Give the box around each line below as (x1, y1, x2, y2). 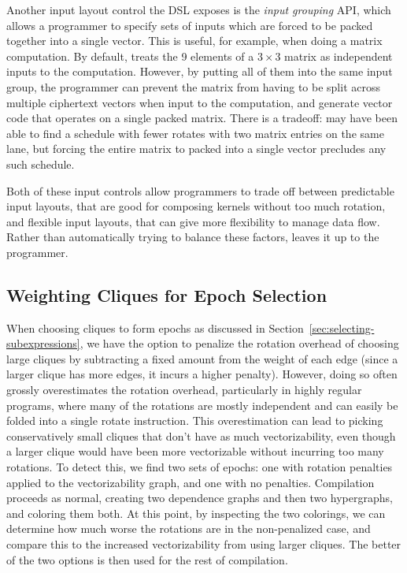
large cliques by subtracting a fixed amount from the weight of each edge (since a (6, 350, 398, 366)
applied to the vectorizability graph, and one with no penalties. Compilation (6, 474, 375, 490)
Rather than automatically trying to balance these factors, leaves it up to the (6, 229, 379, 245)
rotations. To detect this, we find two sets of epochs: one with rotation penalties (6, 459, 393, 475)
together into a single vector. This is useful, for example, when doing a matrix (6, 32, 383, 49)
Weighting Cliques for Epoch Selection (6, 282, 327, 307)
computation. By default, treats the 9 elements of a (6, 47, 254, 64)
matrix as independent (284, 47, 393, 64)
